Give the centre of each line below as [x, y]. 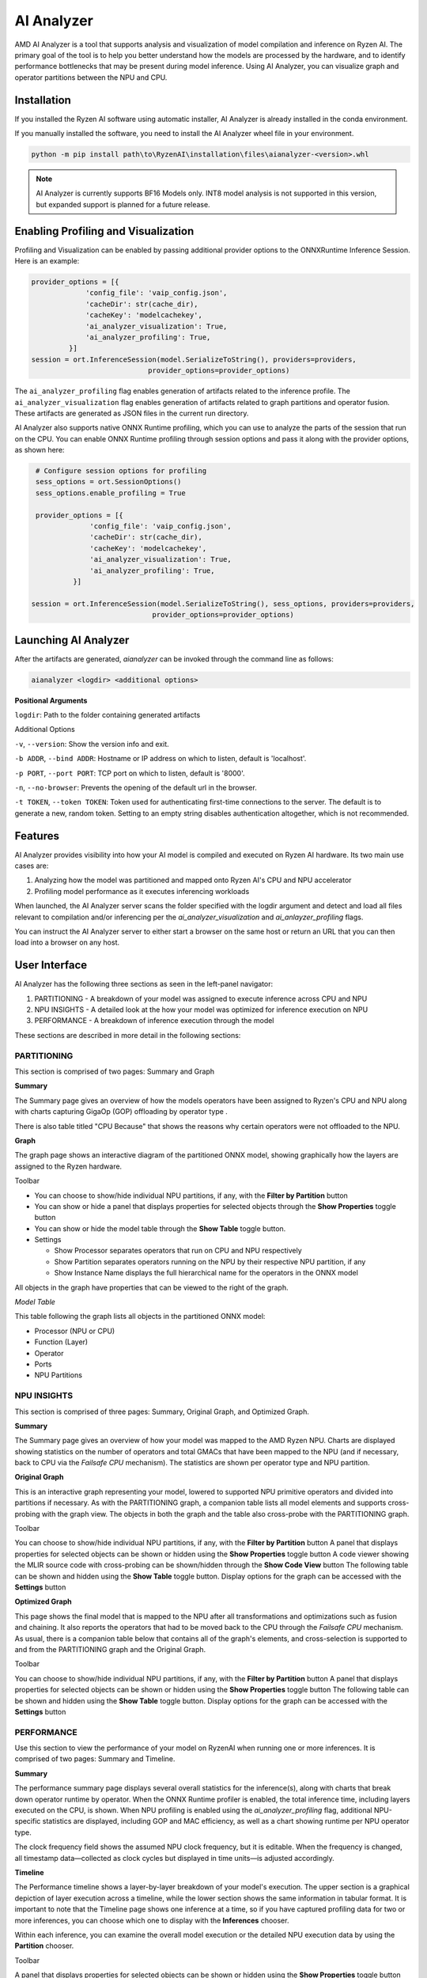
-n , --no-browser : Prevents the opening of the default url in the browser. [136, 787]
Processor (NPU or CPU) [75, 1331]
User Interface [51, 965]
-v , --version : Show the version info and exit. [92, 744]
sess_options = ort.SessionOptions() [109, 482]
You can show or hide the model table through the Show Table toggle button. [160, 1228]
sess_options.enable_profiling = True [111, 493]
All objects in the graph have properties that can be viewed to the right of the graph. [151, 1287]
